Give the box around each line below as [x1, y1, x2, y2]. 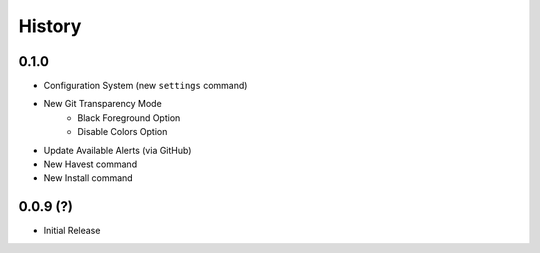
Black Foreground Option [77, 111, 181, 124]
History [18, 15, 82, 37]
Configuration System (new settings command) [43, 80, 248, 92]
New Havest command [43, 158, 138, 170]
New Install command [43, 172, 134, 184]
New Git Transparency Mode [43, 98, 162, 110]
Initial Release [43, 225, 101, 237]
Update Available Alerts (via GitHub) [43, 144, 192, 156]
